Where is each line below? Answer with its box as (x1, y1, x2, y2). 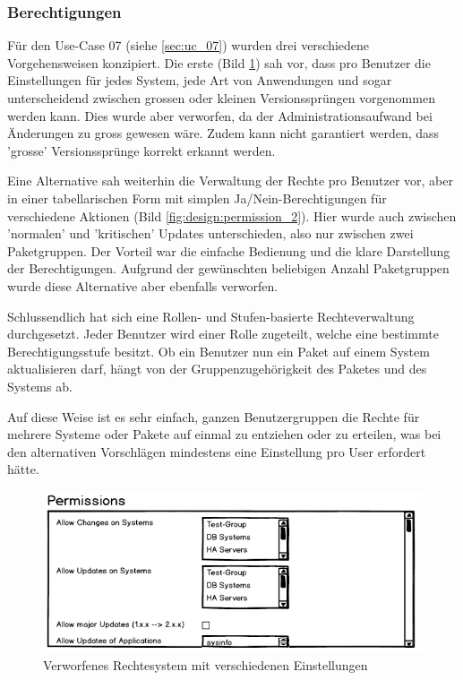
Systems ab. (7, 376, 73, 395)
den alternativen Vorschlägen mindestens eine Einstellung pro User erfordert (7, 442, 426, 461)
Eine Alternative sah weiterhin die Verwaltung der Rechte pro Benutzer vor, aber (7, 171, 453, 190)
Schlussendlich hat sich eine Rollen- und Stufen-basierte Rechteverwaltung (7, 306, 415, 325)
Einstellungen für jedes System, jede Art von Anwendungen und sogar (7, 71, 392, 90)
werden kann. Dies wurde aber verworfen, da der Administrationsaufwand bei (7, 106, 433, 125)
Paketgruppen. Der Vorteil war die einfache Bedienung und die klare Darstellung (7, 241, 450, 260)
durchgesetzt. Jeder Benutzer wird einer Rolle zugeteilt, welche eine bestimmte (7, 324, 439, 343)
